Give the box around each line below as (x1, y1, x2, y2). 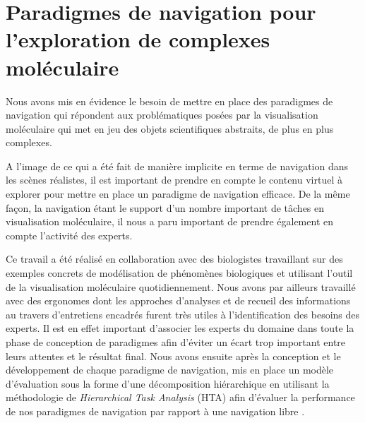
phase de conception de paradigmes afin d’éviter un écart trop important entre (6, 335, 346, 349)
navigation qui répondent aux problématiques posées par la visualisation (6, 107, 318, 122)
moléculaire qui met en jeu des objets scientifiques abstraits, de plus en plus (6, 121, 334, 136)
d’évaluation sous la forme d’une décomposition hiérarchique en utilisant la (6, 376, 330, 391)
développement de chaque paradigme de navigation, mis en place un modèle (6, 362, 334, 377)
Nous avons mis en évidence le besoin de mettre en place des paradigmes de (6, 93, 333, 108)
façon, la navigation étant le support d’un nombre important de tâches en (6, 200, 325, 215)
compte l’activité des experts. (6, 227, 133, 242)
